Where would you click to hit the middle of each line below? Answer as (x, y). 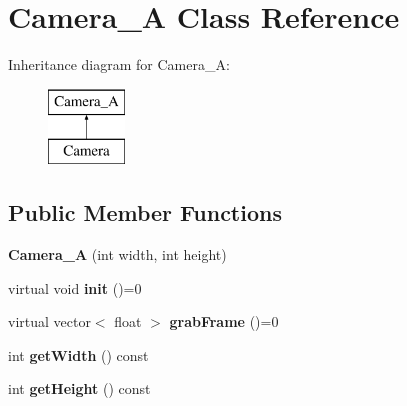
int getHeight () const (79, 388)
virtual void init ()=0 (75, 287)
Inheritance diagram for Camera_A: (119, 64)
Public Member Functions (145, 212)
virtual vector (49, 321)
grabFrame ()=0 (224, 321)
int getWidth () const (78, 354)
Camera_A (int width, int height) (117, 254)
